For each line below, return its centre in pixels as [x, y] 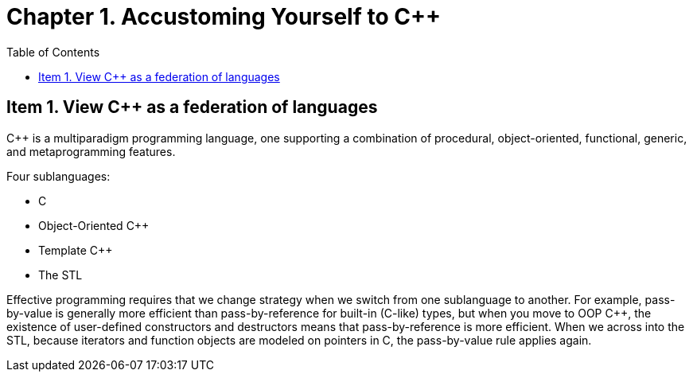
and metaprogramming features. [91, 151]
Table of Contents [53, 52]
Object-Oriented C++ [94, 225]
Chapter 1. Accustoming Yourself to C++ [224, 17]
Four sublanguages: [58, 176]
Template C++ [76, 250]
